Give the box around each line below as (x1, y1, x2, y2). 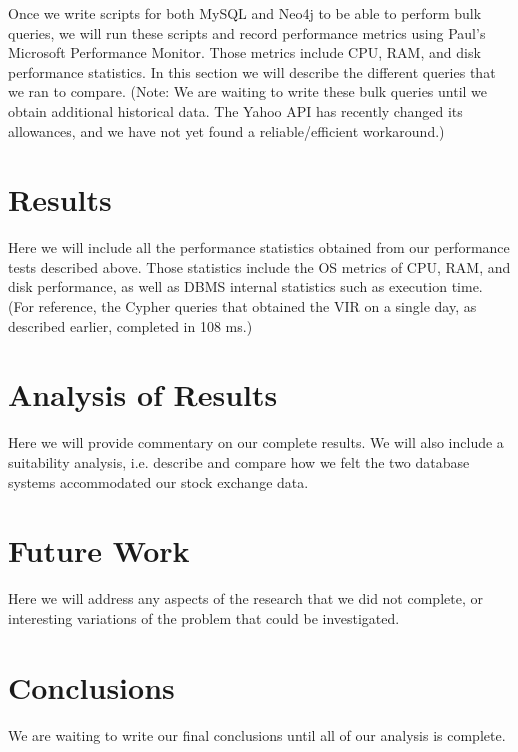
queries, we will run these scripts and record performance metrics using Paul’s (8, 22, 486, 43)
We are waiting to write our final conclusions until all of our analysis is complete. (8, 724, 506, 745)
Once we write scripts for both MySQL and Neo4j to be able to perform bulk (8, 3, 482, 23)
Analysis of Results (8, 374, 278, 415)
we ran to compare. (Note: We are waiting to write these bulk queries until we (8, 81, 488, 102)
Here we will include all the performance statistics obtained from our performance (8, 237, 510, 258)
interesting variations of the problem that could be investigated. (8, 607, 400, 628)
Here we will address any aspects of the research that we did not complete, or (8, 588, 483, 609)
